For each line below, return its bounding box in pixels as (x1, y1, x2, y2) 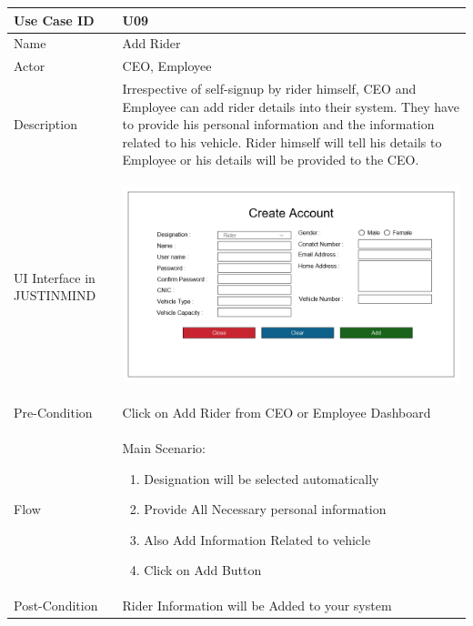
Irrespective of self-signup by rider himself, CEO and (122, 79, 417, 98)
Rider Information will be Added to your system (122, 596, 392, 615)
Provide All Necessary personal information (144, 500, 387, 519)
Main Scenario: (122, 439, 206, 458)
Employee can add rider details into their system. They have (122, 96, 459, 116)
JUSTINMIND (14, 286, 96, 305)
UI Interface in (14, 268, 96, 287)
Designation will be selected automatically (144, 469, 379, 488)
